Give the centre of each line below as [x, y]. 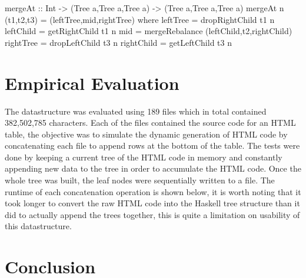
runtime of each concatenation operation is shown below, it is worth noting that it [153, 191]
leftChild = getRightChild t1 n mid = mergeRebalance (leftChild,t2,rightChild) [149, 31]
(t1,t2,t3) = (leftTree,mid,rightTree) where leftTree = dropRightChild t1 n [140, 19]
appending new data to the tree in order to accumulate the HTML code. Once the [153, 168]
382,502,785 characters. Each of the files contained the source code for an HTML [150, 123]
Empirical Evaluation [92, 83]
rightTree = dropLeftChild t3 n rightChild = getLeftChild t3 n [118, 42]
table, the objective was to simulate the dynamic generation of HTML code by [146, 134]
